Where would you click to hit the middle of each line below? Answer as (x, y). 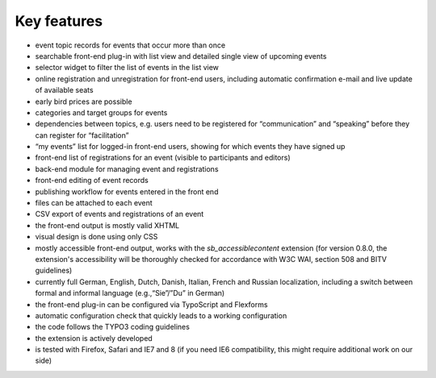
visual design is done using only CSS (96, 237)
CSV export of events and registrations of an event (119, 214)
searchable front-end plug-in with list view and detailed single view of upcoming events (181, 56)
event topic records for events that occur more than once (130, 45)
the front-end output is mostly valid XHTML (107, 225)
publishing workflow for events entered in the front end (127, 191)
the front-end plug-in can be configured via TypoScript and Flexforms (151, 304)
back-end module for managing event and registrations (127, 168)
